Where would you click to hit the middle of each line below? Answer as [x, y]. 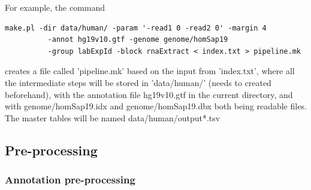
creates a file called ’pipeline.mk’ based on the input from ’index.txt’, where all [150, 71]
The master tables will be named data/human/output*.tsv [113, 117]
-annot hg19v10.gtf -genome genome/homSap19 [138, 40]
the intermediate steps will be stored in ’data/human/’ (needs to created [138, 82]
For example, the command [55, 7]
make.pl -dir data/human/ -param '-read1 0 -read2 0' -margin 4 [136, 28]
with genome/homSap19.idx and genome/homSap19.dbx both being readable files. [156, 106]
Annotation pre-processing [70, 180]
